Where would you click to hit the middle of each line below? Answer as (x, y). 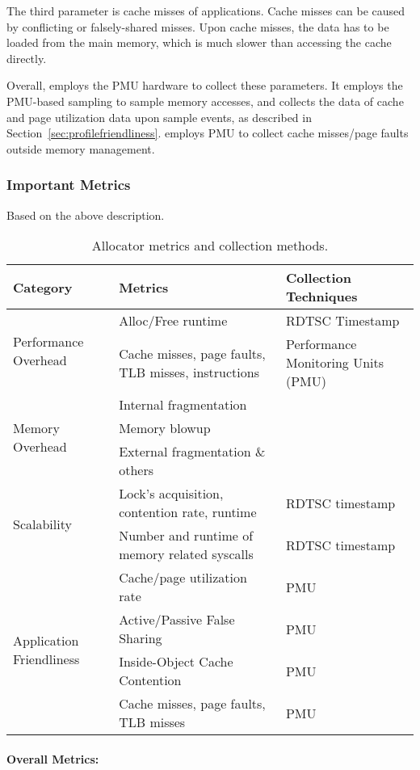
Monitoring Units (335, 363)
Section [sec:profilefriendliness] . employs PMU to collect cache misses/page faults (208, 133)
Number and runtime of (186, 536)
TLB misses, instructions (189, 372)
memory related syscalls (186, 554)
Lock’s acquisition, (171, 494)
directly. (27, 58)
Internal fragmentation (183, 405)
